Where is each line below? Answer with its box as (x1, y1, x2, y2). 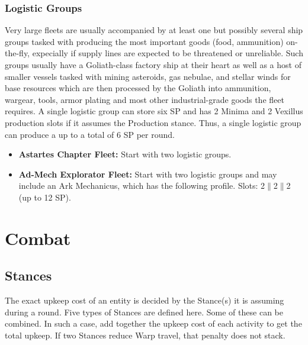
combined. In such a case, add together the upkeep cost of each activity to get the (5, 317, 302, 330)
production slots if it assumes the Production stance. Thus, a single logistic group (5, 116, 301, 128)
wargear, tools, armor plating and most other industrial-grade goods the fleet (5, 93, 284, 105)
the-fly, (5, 47, 30, 59)
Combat (5, 225, 71, 250)
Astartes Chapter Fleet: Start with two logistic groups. (18, 148, 232, 160)
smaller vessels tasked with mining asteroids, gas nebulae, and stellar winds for (5, 70, 291, 82)
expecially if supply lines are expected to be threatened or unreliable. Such (32, 47, 303, 59)
